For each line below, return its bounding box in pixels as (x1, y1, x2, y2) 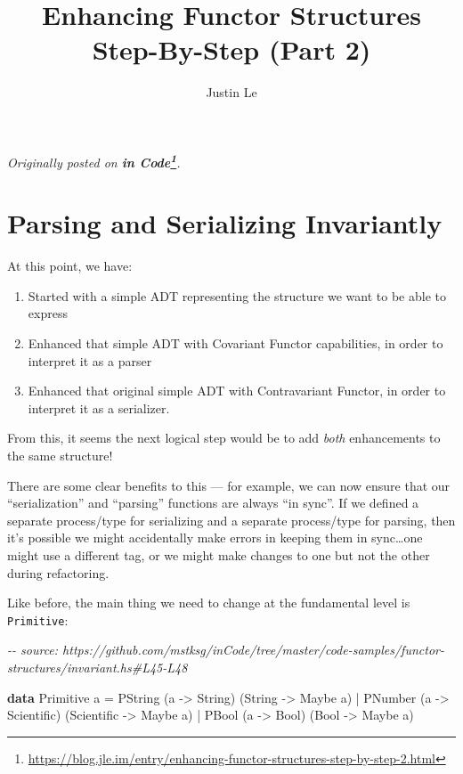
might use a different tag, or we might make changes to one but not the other (7, 546, 430, 564)
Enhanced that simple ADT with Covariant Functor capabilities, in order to (28, 334, 443, 353)
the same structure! (7, 446, 113, 465)
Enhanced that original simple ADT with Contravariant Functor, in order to (28, 381, 446, 400)
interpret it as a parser (28, 351, 152, 370)
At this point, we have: (7, 257, 133, 275)
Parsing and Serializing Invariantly (7, 205, 443, 241)
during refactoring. (7, 563, 110, 582)
